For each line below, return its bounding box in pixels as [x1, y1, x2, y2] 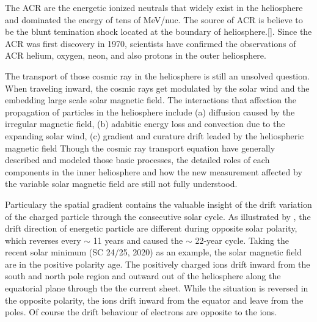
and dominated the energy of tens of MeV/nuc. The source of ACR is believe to [5, 13, 303, 26]
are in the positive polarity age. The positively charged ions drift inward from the [5, 257, 310, 270]
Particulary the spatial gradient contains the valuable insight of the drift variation [5, 197, 312, 210]
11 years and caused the [93, 233, 183, 246]
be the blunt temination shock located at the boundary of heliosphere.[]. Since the [5, 25, 312, 38]
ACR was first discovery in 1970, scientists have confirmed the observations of [5, 37, 296, 49]
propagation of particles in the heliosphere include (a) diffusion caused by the [5, 105, 295, 118]
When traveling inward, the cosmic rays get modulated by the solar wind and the [5, 81, 310, 94]
